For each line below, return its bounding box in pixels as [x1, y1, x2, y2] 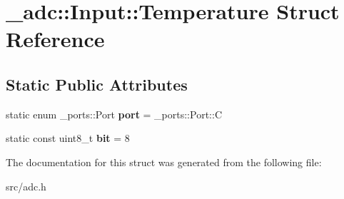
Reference [6, 24, 105, 53]
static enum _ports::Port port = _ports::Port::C [6, 106, 222, 121]
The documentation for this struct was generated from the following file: [6, 154, 322, 169]
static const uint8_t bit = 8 [6, 131, 130, 146]
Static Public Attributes [6, 73, 188, 95]
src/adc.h [6, 178, 46, 193]
